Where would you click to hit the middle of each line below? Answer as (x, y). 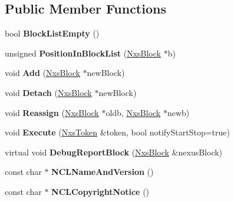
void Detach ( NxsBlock (48, 92)
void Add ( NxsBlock (42, 73)
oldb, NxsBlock (133, 112)
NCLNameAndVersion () (103, 172)
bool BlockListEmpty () (52, 33)
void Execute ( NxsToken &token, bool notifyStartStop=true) (117, 132)
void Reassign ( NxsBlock (52, 112)
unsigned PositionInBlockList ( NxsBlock (83, 53)
